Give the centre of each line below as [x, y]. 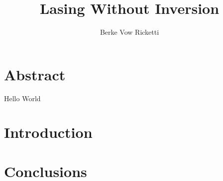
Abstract [35, 74]
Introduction [48, 132]
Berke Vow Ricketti [129, 32]
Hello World [22, 98]
